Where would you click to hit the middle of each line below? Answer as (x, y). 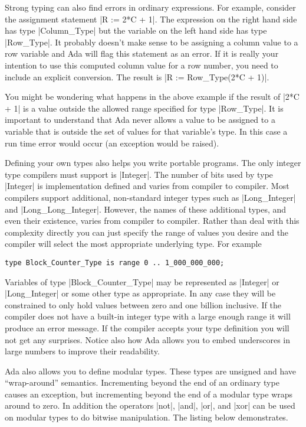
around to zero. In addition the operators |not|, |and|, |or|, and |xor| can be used (150, 405)
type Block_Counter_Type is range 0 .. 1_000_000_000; (115, 263)
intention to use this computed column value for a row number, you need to (142, 65)
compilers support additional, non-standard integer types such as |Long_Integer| (150, 197)
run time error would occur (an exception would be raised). (112, 143)
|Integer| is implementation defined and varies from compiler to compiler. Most (147, 186)
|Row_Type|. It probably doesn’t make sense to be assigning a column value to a (152, 42)
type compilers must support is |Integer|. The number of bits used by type (139, 174)
